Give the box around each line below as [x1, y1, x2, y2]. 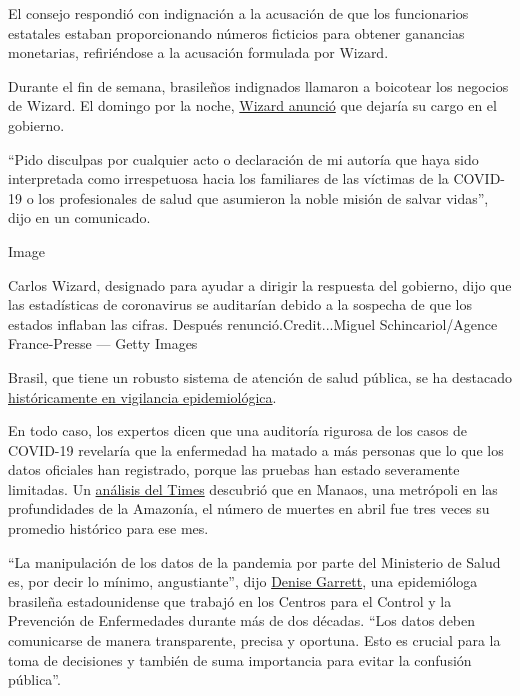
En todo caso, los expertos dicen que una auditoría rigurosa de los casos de [8, 420, 467, 441]
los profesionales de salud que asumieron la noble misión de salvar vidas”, [38, 187, 489, 208]
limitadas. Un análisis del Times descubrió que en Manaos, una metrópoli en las [8, 478, 498, 499]
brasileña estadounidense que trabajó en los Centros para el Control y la [8, 590, 452, 611]
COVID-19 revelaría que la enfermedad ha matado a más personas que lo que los [8, 439, 504, 460]
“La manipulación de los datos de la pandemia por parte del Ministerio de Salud [8, 551, 501, 572]
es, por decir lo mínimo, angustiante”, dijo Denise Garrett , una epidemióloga [8, 571, 478, 592]
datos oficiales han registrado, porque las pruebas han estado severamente [8, 459, 460, 480]
